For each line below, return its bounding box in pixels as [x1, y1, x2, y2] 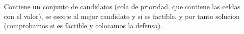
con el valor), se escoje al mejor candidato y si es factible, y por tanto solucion [4, 11, 240, 21]
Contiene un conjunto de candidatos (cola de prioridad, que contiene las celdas [4, 1, 241, 11]
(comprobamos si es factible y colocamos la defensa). [4, 20, 163, 31]
